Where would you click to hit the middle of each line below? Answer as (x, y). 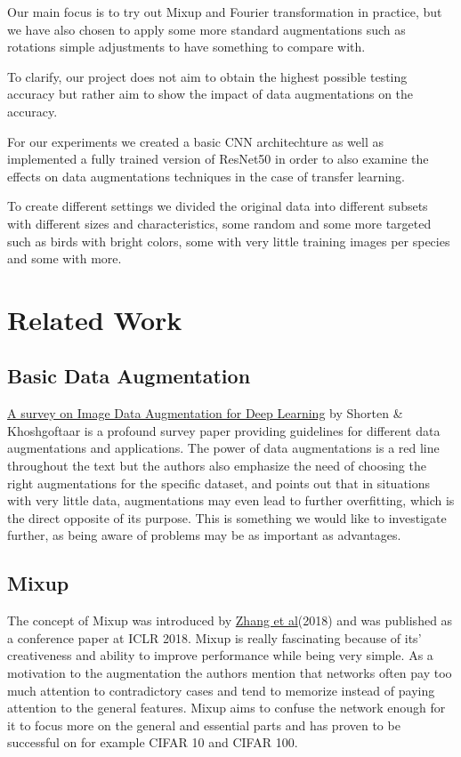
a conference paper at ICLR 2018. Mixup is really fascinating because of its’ (214, 637)
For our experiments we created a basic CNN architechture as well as (195, 141)
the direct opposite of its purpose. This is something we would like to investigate (227, 517)
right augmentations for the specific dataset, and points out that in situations (219, 483)
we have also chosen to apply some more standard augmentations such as (206, 29)
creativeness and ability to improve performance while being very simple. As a (220, 655)
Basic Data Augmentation (129, 376)
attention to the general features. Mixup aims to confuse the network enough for (226, 708)
